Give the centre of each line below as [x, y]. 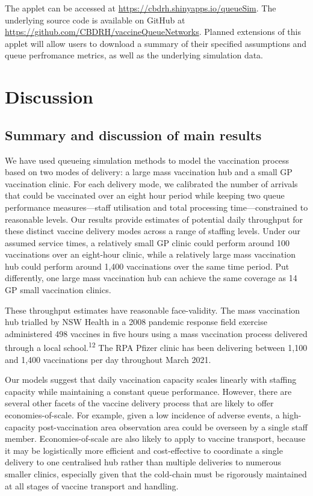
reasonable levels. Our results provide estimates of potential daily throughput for [154, 219]
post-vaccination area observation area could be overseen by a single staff [173, 426]
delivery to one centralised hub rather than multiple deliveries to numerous [143, 462]
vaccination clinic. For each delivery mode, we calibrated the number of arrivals [151, 183]
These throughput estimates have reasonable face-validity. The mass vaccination [153, 310]
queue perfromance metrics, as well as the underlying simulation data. [134, 55]
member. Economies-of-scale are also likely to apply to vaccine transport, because [155, 439]
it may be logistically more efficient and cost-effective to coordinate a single [144, 450]
